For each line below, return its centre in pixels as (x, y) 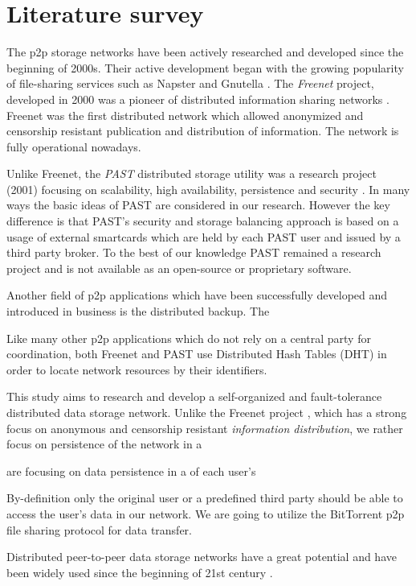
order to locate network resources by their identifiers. (137, 369)
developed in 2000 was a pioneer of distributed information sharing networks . (198, 99)
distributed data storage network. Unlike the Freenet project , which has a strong (207, 412)
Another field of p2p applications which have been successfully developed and (197, 295)
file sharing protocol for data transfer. (99, 529)
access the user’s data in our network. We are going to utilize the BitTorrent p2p (206, 513)
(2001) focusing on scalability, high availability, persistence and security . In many (208, 189)
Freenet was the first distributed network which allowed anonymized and (185, 115)
